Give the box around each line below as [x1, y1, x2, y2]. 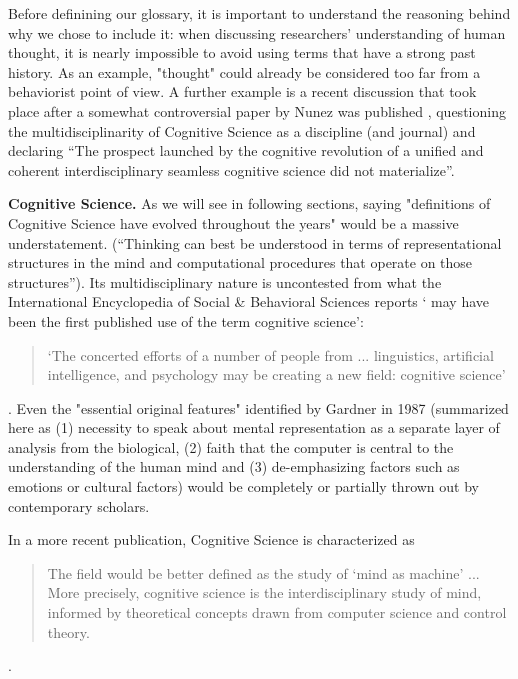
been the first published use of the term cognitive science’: [8, 310, 364, 331]
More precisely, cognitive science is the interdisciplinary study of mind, [47, 582, 482, 603]
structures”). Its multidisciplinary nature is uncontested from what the [8, 271, 442, 292]
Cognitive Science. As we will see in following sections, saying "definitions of [8, 193, 491, 214]
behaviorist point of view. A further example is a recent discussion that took [8, 81, 477, 102]
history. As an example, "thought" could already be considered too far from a [8, 61, 481, 82]
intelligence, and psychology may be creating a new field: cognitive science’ [47, 364, 506, 385]
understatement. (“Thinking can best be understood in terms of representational [8, 232, 502, 253]
